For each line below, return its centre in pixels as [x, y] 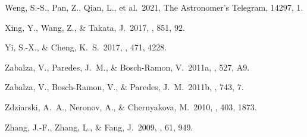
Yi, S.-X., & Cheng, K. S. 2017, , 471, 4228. [86, 47]
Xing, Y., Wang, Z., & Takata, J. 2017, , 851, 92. [95, 27]
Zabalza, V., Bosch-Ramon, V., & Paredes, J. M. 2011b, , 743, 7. [124, 87]
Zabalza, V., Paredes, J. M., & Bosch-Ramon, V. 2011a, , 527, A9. [127, 67]
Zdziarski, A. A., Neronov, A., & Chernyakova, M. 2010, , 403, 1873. [131, 106]
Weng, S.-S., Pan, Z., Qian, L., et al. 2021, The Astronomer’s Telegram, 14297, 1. [154, 7]
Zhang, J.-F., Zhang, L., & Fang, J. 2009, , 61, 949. [99, 127]
